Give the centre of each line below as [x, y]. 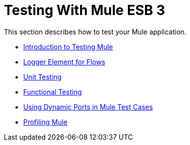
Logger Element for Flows [64, 62]
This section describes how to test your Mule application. [95, 32]
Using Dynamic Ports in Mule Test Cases [88, 107]
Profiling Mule [45, 122]
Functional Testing [53, 92]
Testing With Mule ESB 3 [85, 10]
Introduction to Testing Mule [68, 47]
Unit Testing [42, 77]
